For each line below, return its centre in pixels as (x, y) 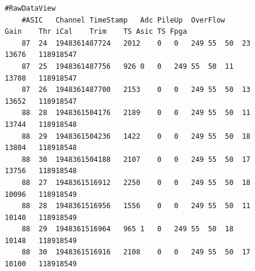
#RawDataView (30, 8)
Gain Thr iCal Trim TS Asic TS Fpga (96, 32)
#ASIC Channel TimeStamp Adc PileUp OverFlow (123, 20)
